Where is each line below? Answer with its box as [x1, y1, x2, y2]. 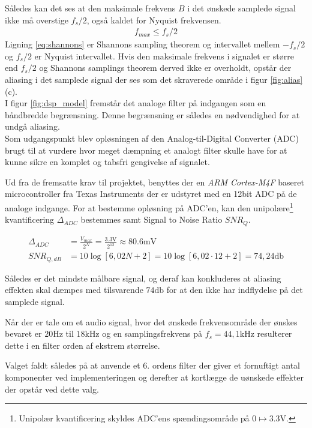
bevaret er [5, 327, 42, 340]
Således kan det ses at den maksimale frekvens [5, 2, 176, 14]
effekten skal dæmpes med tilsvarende [5, 283, 143, 296]
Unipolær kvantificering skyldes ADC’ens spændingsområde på [19, 412, 250, 424]
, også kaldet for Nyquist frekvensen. [86, 13, 221, 26]
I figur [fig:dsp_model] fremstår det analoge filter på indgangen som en [5, 97, 266, 109]
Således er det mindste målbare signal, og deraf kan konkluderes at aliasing [5, 271, 281, 284]
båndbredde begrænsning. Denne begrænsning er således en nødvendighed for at [5, 108, 300, 121]
